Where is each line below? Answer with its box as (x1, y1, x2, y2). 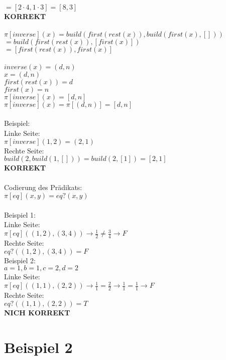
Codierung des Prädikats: (4, 182, 82, 193)
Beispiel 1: (4, 209, 36, 220)
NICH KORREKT (4, 307, 70, 317)
